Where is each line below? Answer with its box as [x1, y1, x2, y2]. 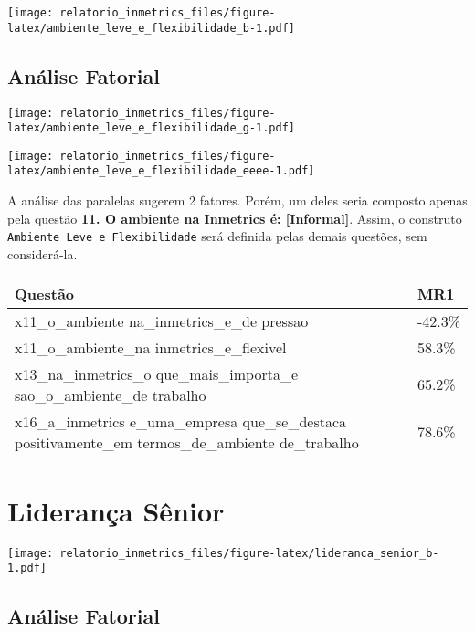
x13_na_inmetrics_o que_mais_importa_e [15, 363, 299, 384]
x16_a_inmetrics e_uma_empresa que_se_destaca [15, 410, 347, 432]
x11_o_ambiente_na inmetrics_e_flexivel [15, 336, 287, 358]
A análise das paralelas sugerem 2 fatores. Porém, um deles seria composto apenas [7, 191, 468, 210]
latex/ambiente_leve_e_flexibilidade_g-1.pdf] [7, 121, 295, 135]
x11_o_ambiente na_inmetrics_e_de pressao [15, 310, 309, 331]
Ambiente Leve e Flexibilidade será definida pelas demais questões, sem [7, 226, 427, 246]
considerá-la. [7, 244, 78, 263]
